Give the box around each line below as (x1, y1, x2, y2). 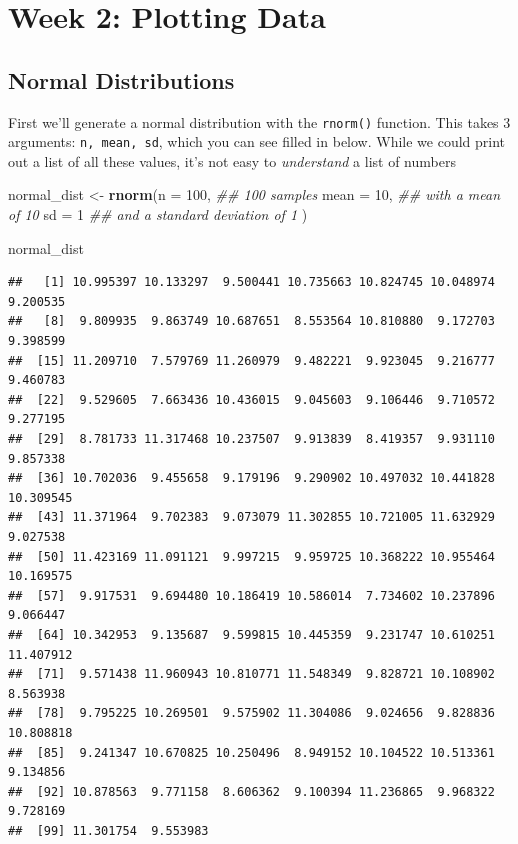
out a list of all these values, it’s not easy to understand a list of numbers (8, 150, 456, 171)
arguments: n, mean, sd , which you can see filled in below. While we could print (8, 131, 506, 152)
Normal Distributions (8, 64, 235, 95)
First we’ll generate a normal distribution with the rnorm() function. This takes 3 (8, 111, 511, 132)
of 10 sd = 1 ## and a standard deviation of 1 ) (8, 204, 308, 225)
